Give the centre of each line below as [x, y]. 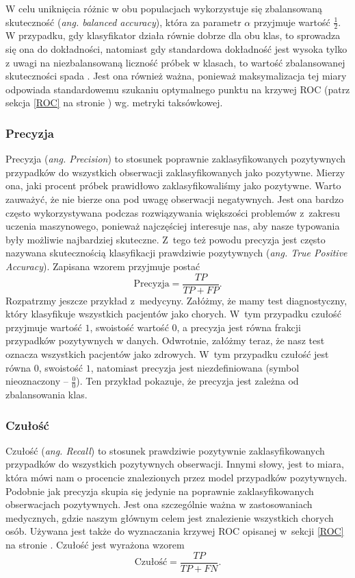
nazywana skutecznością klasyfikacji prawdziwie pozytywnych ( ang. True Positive [176, 253]
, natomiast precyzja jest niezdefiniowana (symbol [195, 367]
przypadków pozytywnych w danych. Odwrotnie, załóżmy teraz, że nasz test [165, 340]
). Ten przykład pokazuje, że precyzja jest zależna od [187, 381]
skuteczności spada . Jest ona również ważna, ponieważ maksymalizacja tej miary [176, 76]
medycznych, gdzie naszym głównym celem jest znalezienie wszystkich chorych [170, 517]
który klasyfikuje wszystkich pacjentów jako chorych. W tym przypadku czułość [173, 314]
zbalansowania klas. [47, 394]
